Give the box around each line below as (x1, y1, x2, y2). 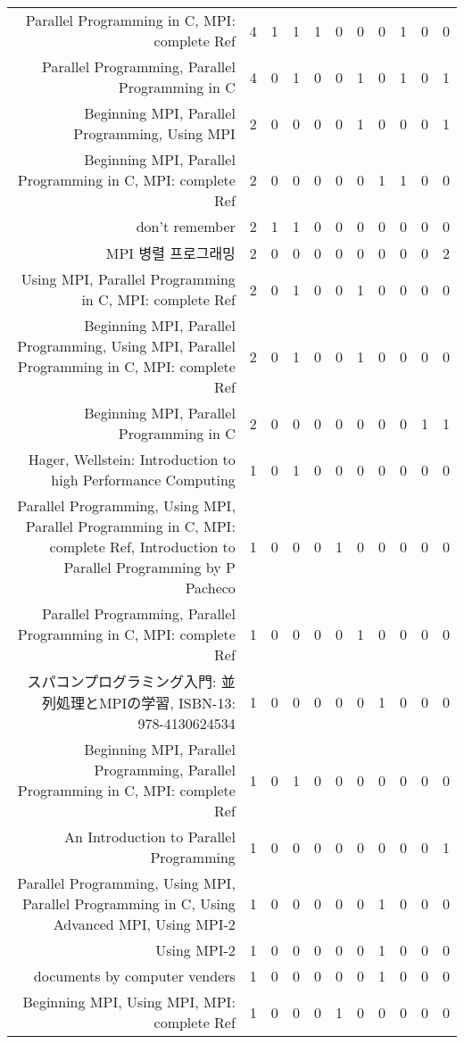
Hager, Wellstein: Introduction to (28, 449, 236, 469)
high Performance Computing (51, 469, 236, 490)
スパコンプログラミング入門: (27, 671, 217, 692)
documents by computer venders (33, 965, 236, 986)
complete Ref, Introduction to (49, 536, 236, 557)
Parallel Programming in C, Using (21, 893, 236, 914)
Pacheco (185, 577, 236, 598)
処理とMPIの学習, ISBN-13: (55, 692, 236, 713)
